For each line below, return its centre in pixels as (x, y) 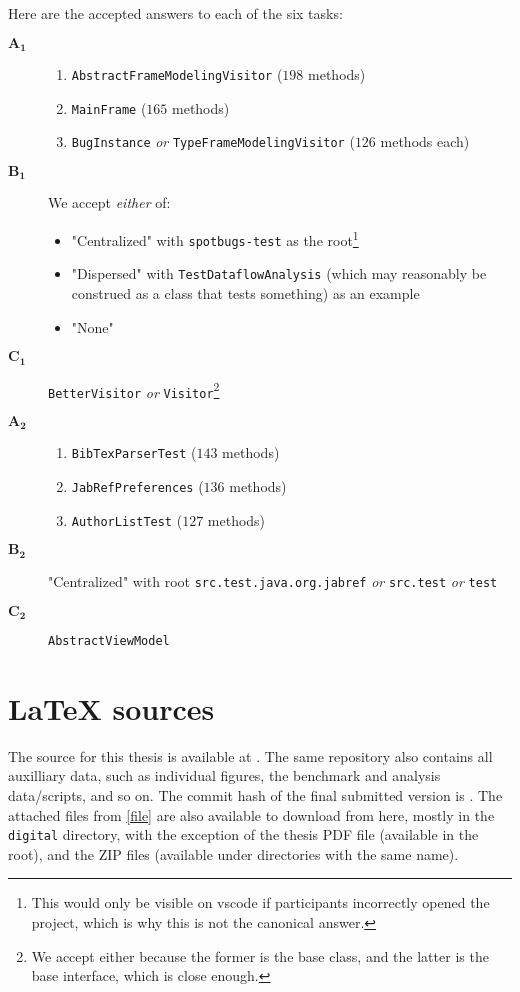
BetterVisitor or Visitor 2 (134, 390)
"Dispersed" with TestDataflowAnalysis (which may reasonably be (279, 273)
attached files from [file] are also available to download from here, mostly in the (251, 814)
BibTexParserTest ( (134, 452)
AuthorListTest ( (127, 519)
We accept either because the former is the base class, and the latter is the (260, 955)
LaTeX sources (111, 707)
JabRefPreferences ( (137, 486)
